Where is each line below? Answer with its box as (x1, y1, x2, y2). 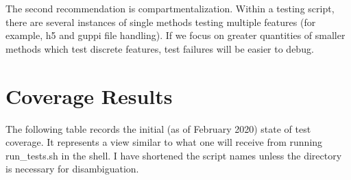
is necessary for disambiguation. (5, 162, 139, 176)
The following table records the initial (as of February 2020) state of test (5, 121, 311, 136)
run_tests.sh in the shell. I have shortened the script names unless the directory (5, 148, 342, 162)
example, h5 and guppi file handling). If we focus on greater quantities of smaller (5, 28, 346, 42)
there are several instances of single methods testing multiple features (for (5, 14, 316, 29)
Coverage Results (5, 81, 173, 110)
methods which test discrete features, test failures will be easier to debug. (5, 41, 314, 55)
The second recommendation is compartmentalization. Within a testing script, (5, 1, 335, 15)
